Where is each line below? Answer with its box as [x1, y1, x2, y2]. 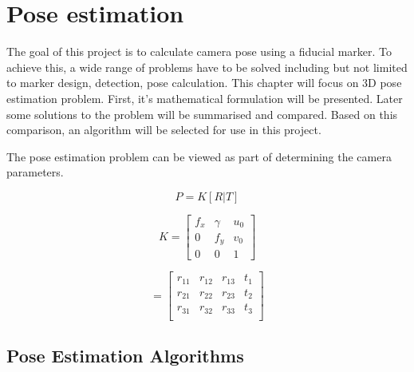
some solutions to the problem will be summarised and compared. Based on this [6, 105, 398, 122]
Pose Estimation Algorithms [6, 343, 244, 368]
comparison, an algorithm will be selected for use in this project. [6, 121, 321, 138]
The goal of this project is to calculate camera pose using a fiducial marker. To [6, 43, 392, 60]
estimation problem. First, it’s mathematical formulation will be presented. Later [6, 89, 403, 106]
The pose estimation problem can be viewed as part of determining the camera [6, 148, 392, 164]
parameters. [6, 164, 64, 180]
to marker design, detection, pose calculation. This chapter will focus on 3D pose [6, 74, 402, 91]
